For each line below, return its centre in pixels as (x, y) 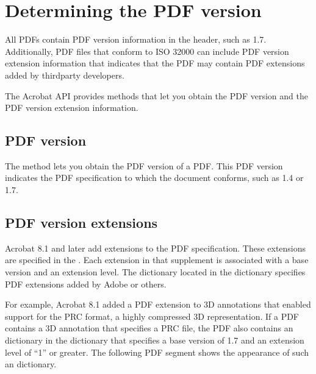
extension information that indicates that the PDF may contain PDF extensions (155, 63)
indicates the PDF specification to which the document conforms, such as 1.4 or (154, 178)
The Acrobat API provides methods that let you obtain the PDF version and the (156, 95)
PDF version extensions (81, 223)
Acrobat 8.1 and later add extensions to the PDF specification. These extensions (156, 248)
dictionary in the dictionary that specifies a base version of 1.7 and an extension (155, 340)
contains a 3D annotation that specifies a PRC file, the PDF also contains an (149, 328)
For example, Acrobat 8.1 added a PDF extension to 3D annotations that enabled (158, 304)
